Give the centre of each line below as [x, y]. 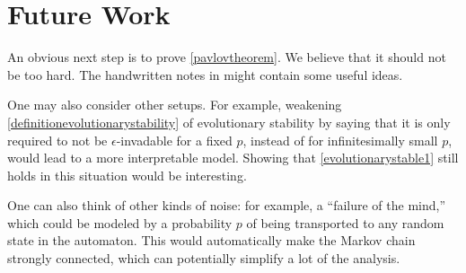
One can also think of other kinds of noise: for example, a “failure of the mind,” [227, 205]
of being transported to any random [345, 222]
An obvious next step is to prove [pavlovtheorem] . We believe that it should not [227, 57]
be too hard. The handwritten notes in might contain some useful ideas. [205, 74]
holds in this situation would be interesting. [127, 175]
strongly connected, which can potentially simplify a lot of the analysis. [204, 258]
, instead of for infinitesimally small [340, 140]
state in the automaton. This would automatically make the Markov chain [211, 240]
